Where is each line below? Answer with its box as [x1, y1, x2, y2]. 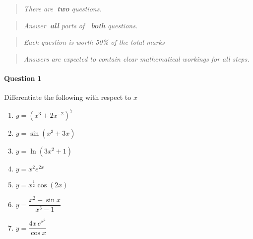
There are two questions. [23, 3, 102, 13]
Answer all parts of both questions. [23, 20, 138, 30]
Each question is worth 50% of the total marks [23, 37, 165, 47]
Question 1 [4, 73, 42, 83]
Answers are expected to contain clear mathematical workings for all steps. [23, 53, 250, 64]
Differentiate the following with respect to [4, 92, 131, 102]
